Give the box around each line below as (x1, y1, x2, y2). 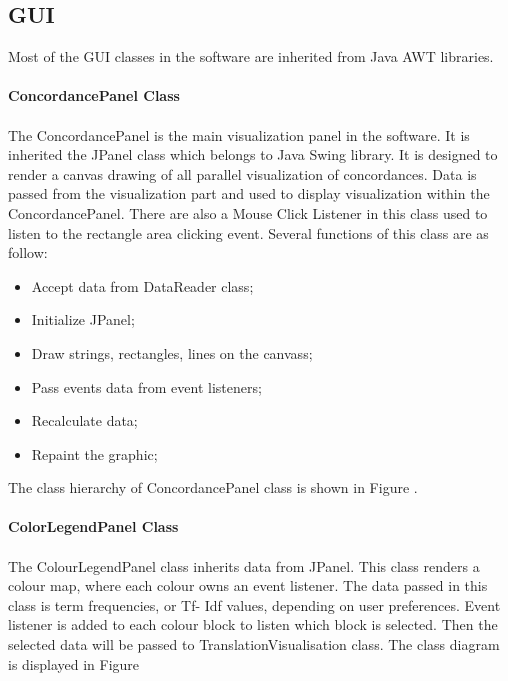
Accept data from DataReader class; (31, 275, 254, 296)
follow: (8, 242, 48, 263)
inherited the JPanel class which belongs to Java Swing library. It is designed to (8, 144, 498, 165)
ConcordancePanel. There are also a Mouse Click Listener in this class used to (8, 202, 488, 223)
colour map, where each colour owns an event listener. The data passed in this (8, 575, 488, 596)
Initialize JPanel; (31, 309, 135, 330)
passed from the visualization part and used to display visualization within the (8, 183, 490, 204)
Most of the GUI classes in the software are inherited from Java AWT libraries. (8, 46, 494, 67)
